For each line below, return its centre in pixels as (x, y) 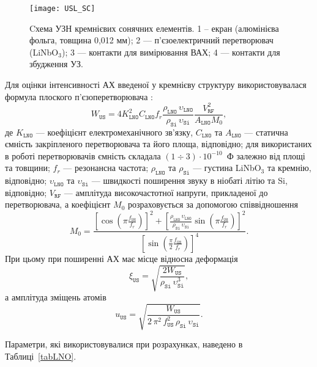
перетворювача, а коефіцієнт (58, 204)
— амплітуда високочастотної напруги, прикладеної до (166, 192)
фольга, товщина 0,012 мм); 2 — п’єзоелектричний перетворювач (151, 40)
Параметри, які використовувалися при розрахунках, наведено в (124, 344)
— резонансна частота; (106, 168)
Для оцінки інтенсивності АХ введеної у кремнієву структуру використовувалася (156, 85)
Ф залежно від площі (266, 155)
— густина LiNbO (227, 168)
